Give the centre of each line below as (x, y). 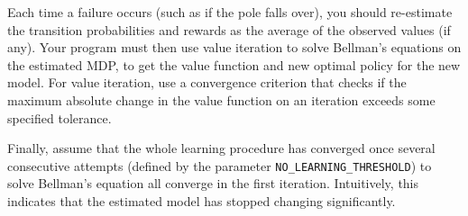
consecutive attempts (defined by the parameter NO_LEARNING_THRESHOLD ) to (220, 165)
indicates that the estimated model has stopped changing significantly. (202, 201)
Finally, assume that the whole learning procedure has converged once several (221, 148)
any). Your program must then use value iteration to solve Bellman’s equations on (234, 47)
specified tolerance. (60, 117)
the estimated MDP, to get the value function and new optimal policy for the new (234, 64)
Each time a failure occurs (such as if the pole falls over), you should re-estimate (230, 12)
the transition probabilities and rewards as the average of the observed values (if (229, 29)
